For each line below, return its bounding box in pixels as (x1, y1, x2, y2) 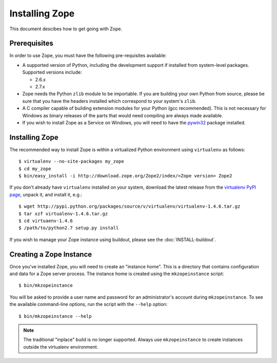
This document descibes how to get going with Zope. (9, 26, 123, 32)
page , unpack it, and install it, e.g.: (9, 191, 82, 197)
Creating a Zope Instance (9, 250, 92, 259)
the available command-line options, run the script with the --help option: (9, 301, 168, 307)
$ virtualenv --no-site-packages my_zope (18, 158, 124, 165)
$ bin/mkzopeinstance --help (18, 313, 92, 319)
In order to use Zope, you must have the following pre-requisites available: (9, 52, 167, 59)
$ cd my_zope (18, 166, 51, 172)
